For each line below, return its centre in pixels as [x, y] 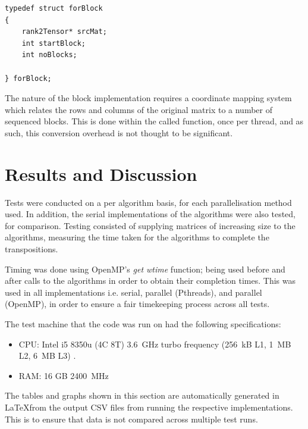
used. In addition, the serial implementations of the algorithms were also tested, [150, 214]
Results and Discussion [101, 173]
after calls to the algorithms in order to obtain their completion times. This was [150, 281]
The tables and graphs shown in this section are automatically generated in [142, 395]
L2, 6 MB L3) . [47, 356]
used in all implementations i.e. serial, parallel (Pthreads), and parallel [133, 292]
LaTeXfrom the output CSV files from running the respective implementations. [149, 407]
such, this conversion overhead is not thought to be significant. [119, 132]
